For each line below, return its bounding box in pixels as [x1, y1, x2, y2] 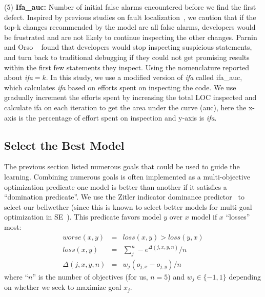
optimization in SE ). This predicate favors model [4, 211, 161, 222]
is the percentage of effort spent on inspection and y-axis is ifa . [18, 112, 217, 123]
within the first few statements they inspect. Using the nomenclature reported [4, 62, 250, 72]
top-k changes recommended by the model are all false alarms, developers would [4, 22, 256, 32]
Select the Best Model [4, 137, 125, 153]
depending [229, 271, 261, 282]
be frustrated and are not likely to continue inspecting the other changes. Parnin [4, 31, 257, 42]
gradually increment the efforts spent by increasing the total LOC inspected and [4, 92, 257, 103]
